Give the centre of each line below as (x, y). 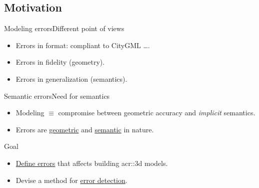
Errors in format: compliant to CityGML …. (83, 45)
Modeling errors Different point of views (64, 28)
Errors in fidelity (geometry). (60, 62)
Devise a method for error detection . (71, 180)
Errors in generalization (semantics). (71, 78)
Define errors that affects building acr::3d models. (92, 163)
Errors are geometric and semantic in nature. (85, 129)
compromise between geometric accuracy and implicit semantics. (157, 113)
